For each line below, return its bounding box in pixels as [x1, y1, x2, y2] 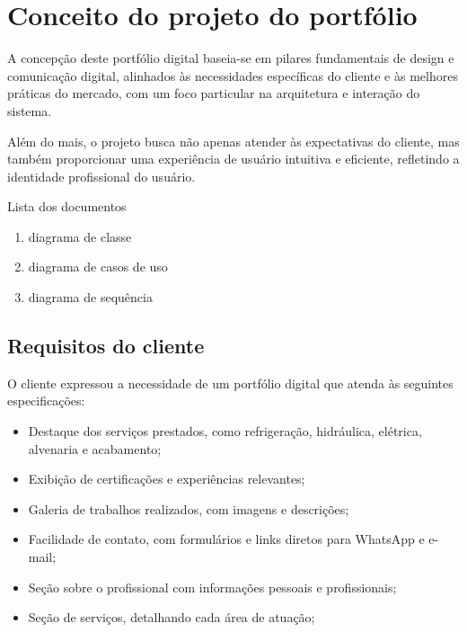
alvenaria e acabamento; [28, 439, 162, 458]
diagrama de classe [28, 227, 132, 245]
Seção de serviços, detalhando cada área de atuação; [28, 608, 315, 627]
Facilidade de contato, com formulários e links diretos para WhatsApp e [28, 530, 425, 548]
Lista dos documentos [7, 197, 127, 216]
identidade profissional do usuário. [7, 166, 196, 185]
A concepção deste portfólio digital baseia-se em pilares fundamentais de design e [7, 49, 454, 67]
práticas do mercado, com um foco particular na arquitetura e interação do [7, 84, 420, 102]
